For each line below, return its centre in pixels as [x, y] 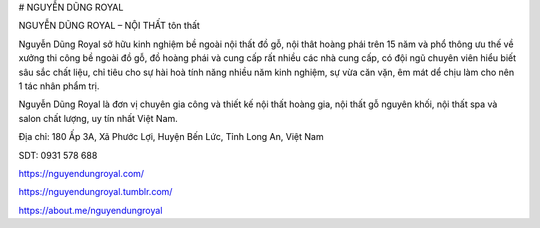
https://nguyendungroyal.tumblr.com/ [95, 192]
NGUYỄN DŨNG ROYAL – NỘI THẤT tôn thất [109, 26]
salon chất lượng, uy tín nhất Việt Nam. [98, 118]
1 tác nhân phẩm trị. [59, 86]
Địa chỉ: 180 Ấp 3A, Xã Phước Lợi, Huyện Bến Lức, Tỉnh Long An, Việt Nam [171, 137]
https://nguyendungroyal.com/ [81, 173]
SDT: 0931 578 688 [58, 155]
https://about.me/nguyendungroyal [90, 210]
